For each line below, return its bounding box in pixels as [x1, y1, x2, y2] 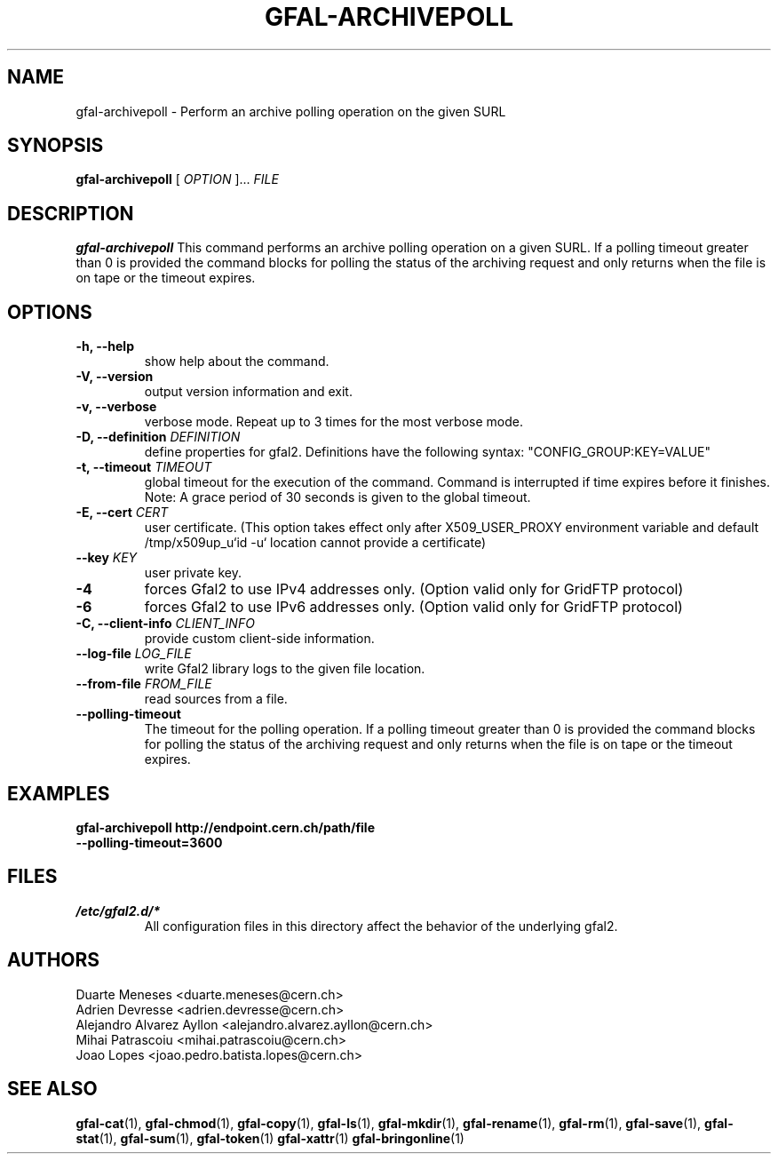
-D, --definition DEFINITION [75, 429, 241, 445]
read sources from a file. [144, 691, 288, 707]
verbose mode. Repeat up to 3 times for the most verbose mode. [144, 414, 523, 430]
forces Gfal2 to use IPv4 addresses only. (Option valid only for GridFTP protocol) [144, 580, 684, 599]
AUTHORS [7, 949, 100, 972]
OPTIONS [7, 300, 92, 323]
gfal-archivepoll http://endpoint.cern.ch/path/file [75, 819, 376, 835]
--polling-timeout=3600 [75, 834, 223, 850]
